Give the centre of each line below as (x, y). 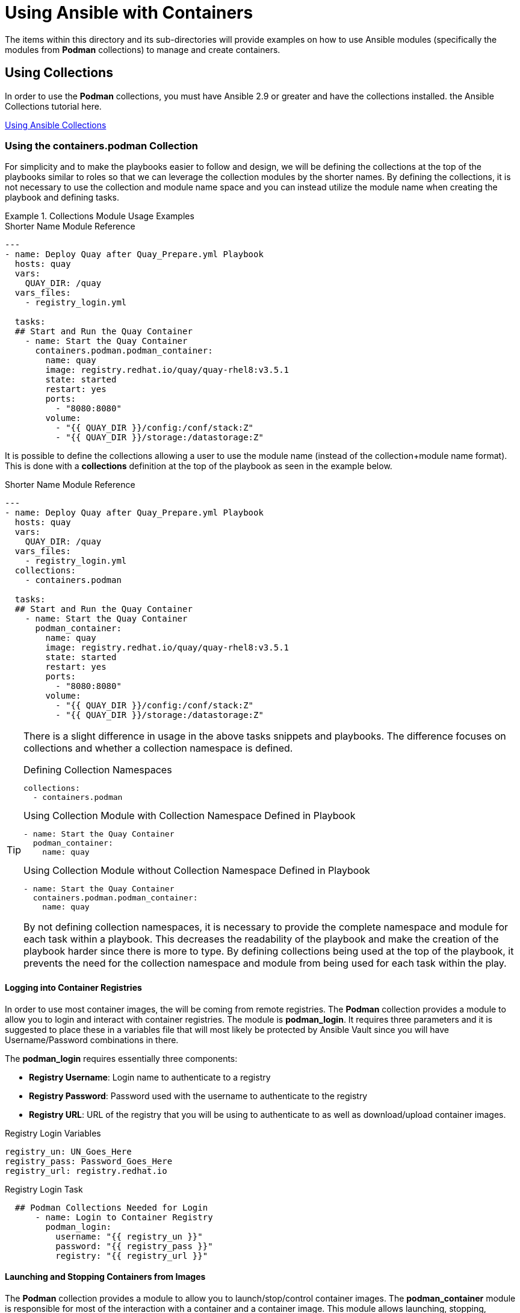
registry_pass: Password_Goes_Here (89, 1161)
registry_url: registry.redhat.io (86, 1171)
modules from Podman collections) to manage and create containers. (143, 49)
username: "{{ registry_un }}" (129, 1236)
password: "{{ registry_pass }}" (134, 1246)
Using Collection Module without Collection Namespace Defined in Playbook (197, 871)
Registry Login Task (44, 1189)
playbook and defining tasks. (62, 198)
